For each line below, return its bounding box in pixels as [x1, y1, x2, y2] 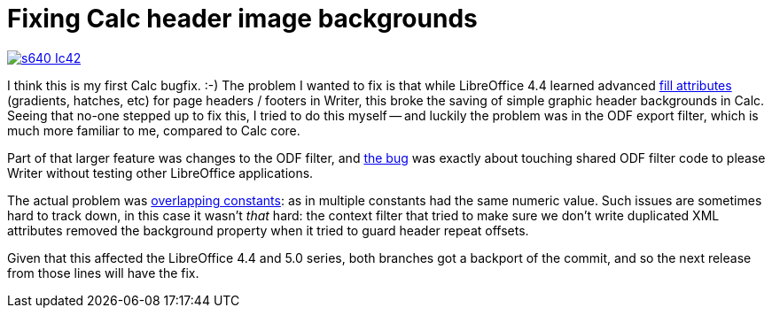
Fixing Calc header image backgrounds [7, 4, 478, 34]
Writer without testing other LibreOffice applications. [7, 165, 314, 181]
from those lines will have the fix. [7, 265, 199, 280]
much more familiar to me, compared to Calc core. [7, 122, 300, 138]
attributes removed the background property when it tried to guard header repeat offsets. [7, 222, 529, 238]
